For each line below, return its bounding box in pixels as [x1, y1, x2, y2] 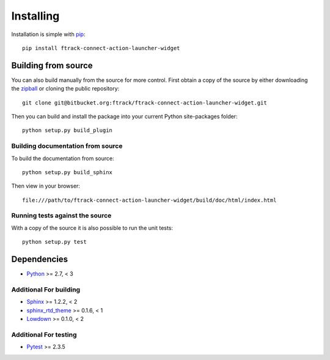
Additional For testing [11, 330, 77, 339]
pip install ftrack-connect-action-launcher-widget [22, 45, 180, 51]
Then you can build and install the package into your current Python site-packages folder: [11, 113, 238, 120]
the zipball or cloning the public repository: [11, 85, 120, 92]
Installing [11, 9, 60, 23]
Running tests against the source [11, 211, 112, 220]
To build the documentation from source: [11, 155, 114, 162]
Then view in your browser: [11, 182, 81, 189]
